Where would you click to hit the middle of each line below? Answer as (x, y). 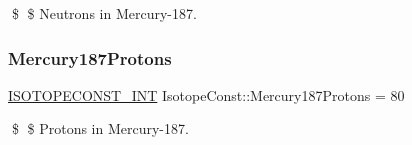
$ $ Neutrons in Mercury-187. (104, 13)
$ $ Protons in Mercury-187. (100, 128)
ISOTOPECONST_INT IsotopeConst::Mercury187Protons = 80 (206, 94)
